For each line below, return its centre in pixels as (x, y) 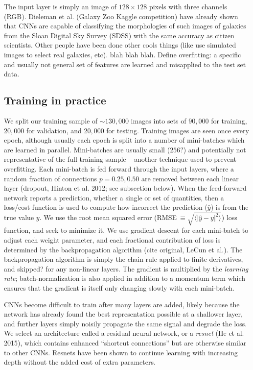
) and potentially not (215, 149)
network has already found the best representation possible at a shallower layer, (123, 314)
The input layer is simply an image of (60, 6)
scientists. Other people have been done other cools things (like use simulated (120, 45)
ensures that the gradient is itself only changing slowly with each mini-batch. (119, 288)
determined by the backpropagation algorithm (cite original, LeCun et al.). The (123, 249)
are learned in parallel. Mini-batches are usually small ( (87, 149)
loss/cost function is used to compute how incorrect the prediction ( (106, 207)
